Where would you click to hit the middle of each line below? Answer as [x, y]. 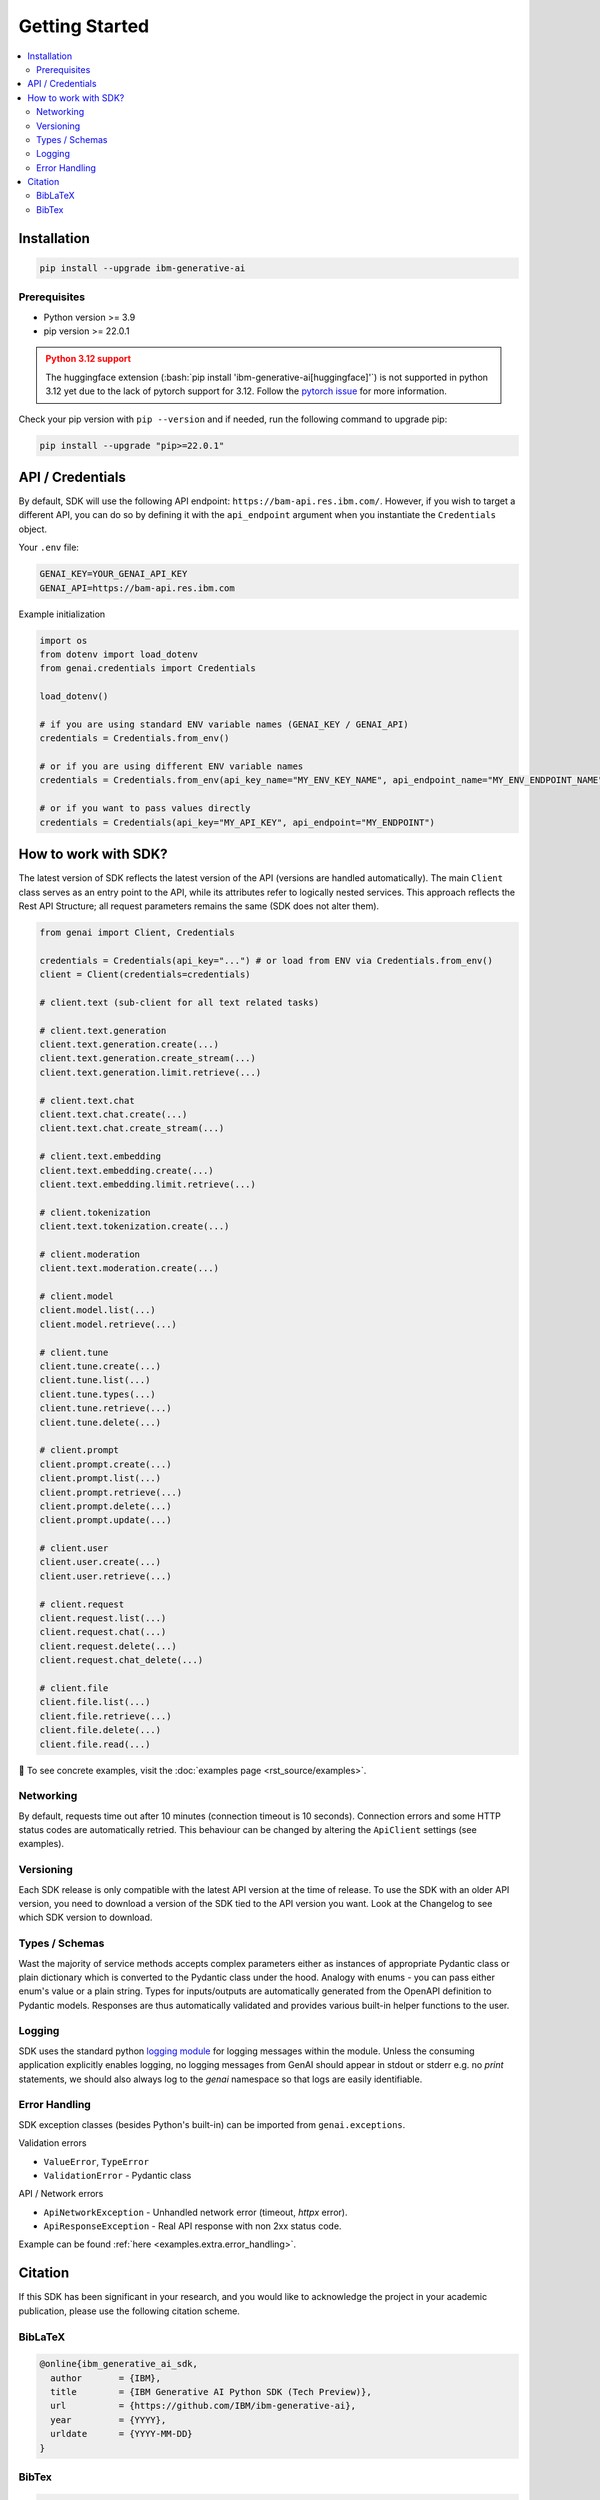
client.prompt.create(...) [105, 1464]
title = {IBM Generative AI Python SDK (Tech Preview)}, [211, 2392]
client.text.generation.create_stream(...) [148, 1058]
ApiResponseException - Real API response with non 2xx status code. [192, 2226]
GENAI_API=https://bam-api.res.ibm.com [137, 588]
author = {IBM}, [106, 2378]
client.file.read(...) [95, 1744]
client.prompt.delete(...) [105, 1506]
